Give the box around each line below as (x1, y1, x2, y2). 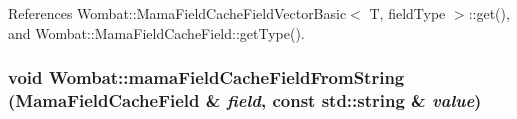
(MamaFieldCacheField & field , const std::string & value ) (8, 88, 482, 113)
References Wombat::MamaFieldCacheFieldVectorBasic (8, 3, 347, 23)
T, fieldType (369, 3, 446, 23)
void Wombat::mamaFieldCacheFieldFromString (8, 65, 405, 90)
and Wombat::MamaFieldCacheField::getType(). (8, 22, 305, 43)
